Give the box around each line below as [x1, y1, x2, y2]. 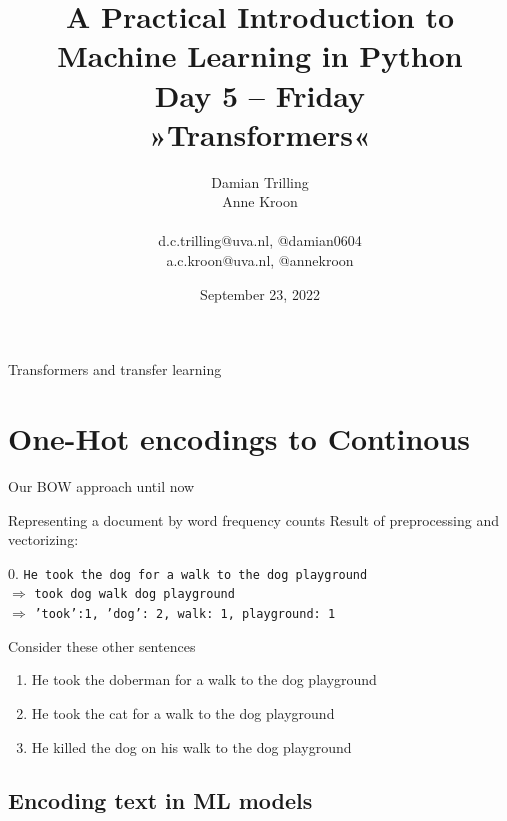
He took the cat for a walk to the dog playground [31, 702, 335, 723]
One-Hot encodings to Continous [8, 418, 471, 459]
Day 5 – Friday [154, 74, 366, 115]
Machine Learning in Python [57, 35, 463, 76]
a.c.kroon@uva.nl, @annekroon [166, 250, 354, 271]
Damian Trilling [211, 171, 309, 192]
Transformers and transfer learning [8, 359, 222, 380]
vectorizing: [8, 529, 79, 550]
